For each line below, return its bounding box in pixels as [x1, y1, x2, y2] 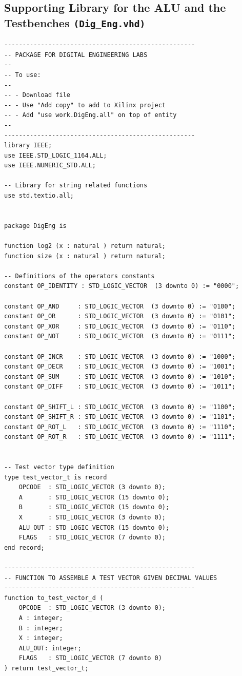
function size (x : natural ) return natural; [4, 252, 166, 260]
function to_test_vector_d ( [4, 594, 104, 602]
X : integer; [18, 634, 63, 642]
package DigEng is [4, 222, 67, 229]
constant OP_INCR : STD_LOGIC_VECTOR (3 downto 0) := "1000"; [4, 353, 236, 360]
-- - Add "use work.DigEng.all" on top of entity [4, 111, 177, 119]
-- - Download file [4, 91, 70, 99]
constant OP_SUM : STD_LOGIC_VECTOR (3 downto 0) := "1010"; [4, 373, 236, 380]
